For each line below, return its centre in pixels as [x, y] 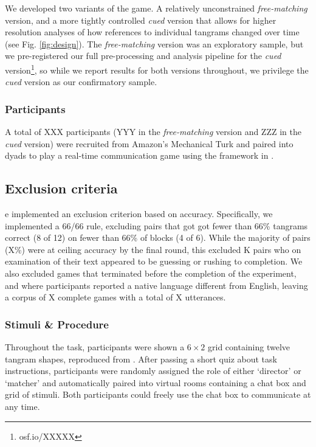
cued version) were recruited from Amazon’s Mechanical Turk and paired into [149, 143]
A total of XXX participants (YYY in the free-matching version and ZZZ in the [153, 132]
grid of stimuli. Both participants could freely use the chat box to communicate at [158, 394]
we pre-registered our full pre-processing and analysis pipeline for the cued [143, 56]
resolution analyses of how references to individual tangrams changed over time [152, 32]
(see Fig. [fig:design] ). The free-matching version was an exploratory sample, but [154, 43]
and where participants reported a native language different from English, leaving [156, 285]
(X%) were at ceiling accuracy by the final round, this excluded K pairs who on [153, 249]
